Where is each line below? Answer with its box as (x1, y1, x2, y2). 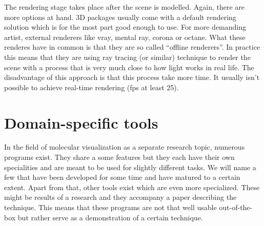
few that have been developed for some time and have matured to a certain (4, 172, 240, 182)
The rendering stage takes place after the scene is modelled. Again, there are (4, 2, 245, 12)
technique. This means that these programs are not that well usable (4, 202, 217, 213)
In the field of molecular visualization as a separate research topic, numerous (4, 141, 245, 152)
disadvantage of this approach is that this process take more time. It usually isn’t (4, 72, 260, 83)
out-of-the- (219, 202, 253, 213)
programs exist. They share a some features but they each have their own (4, 152, 235, 162)
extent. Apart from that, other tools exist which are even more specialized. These (4, 181, 260, 192)
